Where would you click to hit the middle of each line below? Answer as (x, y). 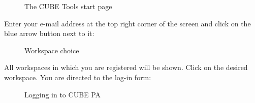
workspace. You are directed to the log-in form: (78, 77)
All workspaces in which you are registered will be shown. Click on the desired (126, 67)
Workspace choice (52, 50)
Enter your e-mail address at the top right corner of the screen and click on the (127, 23)
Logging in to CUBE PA (63, 94)
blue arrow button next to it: (49, 33)
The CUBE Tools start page (68, 6)
